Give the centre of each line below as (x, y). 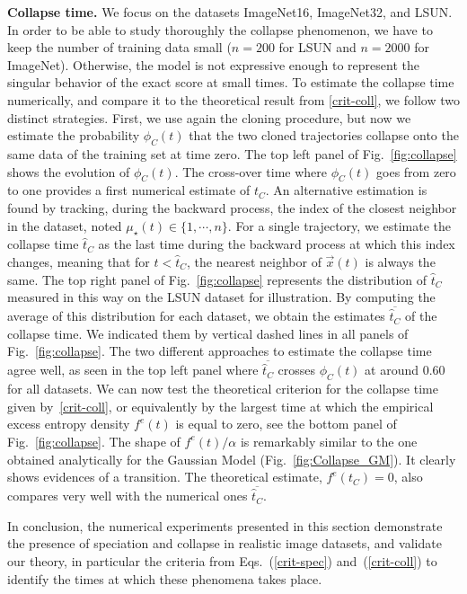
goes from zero (416, 171)
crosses (297, 370)
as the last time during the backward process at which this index (277, 244)
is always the (400, 261)
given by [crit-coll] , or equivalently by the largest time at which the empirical (220, 406)
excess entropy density (69, 424)
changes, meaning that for (79, 261)
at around (392, 370)
